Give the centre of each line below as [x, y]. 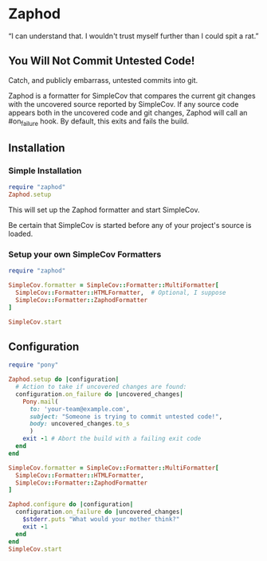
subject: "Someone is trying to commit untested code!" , [126, 416]
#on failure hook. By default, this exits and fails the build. [99, 122]
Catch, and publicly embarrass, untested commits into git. [103, 80]
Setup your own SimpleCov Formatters [85, 254]
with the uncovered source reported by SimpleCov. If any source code [124, 104]
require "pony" [33, 365]
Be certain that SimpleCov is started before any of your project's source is [130, 225]
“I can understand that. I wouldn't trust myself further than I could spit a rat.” [133, 36]
